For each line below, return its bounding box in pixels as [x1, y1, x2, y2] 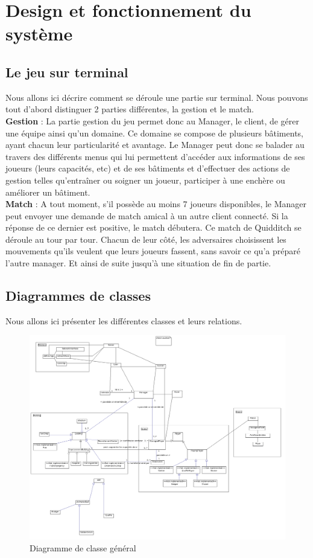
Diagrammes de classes [5, 286, 151, 305]
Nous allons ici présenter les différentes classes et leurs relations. [5, 314, 242, 327]
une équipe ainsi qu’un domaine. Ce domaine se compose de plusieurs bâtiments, [5, 126, 303, 139]
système [5, 21, 73, 46]
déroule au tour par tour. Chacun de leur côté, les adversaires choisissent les [5, 232, 286, 245]
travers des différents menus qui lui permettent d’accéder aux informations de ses [5, 150, 305, 162]
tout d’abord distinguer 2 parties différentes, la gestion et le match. [5, 103, 254, 115]
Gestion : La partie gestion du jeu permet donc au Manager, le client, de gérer [5, 114, 300, 127]
